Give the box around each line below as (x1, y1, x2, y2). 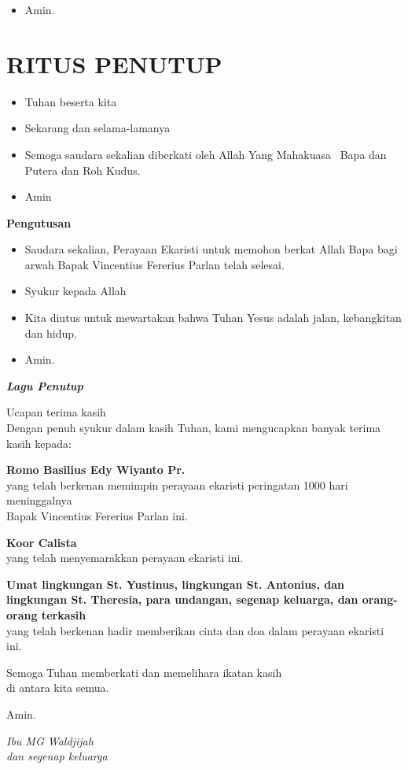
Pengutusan (6, 214, 72, 231)
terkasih (41, 606, 86, 623)
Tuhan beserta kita (24, 93, 117, 109)
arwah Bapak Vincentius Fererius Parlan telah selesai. (24, 256, 285, 272)
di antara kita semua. (6, 679, 109, 696)
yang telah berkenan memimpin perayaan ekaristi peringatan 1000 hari (6, 476, 348, 493)
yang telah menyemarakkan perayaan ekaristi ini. (6, 549, 244, 566)
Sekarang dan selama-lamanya (24, 120, 171, 136)
